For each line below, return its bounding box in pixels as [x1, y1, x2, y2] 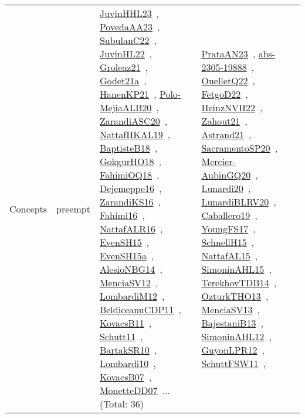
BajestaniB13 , [201, 316, 263, 330]
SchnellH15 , [201, 235, 255, 249]
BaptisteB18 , [99, 141, 158, 155]
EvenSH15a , [99, 249, 154, 262]
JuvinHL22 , [99, 47, 152, 60]
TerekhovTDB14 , [201, 276, 277, 289]
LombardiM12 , [99, 289, 165, 303]
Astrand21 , [201, 128, 252, 141]
